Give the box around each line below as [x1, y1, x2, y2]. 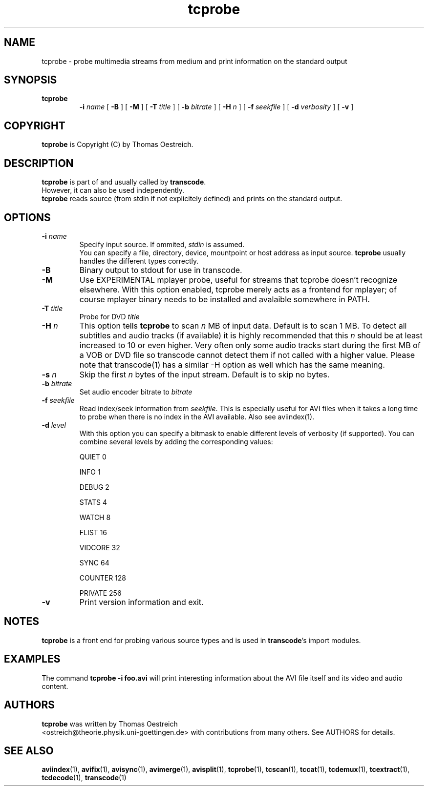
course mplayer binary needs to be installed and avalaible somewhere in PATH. [79, 294, 370, 304]
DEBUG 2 [79, 482, 109, 491]
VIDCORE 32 [79, 543, 120, 552]
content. [42, 682, 68, 690]
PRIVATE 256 [79, 588, 122, 597]
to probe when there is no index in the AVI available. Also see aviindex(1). [79, 412, 315, 421]
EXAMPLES [4, 653, 61, 665]
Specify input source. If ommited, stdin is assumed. [79, 240, 245, 249]
